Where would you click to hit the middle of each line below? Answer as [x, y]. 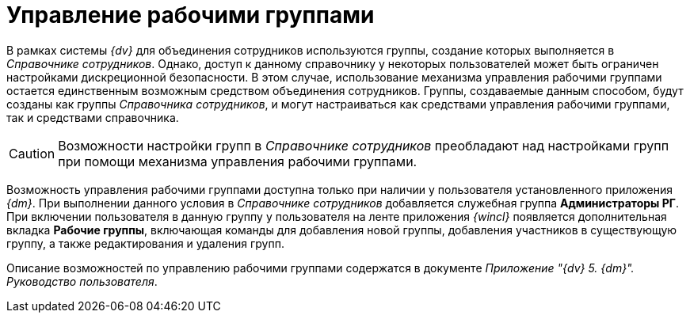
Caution [32, 153]
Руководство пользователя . [82, 281]
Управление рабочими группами [191, 15]
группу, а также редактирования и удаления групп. [145, 243]
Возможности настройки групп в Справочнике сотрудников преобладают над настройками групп [364, 145]
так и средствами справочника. [93, 117]
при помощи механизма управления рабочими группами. [238, 161]
